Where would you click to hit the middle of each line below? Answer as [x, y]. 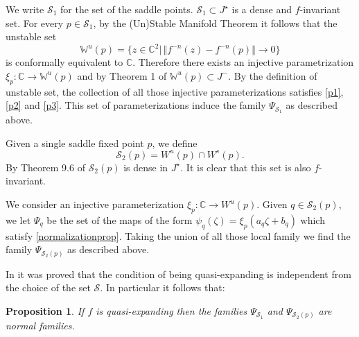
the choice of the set [48, 287]
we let [18, 219]
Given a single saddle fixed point [75, 142]
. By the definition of [273, 75]
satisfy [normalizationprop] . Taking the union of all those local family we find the [178, 235]
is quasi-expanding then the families [172, 310]
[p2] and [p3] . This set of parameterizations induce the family [136, 105]
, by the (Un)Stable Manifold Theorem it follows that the [215, 23]
